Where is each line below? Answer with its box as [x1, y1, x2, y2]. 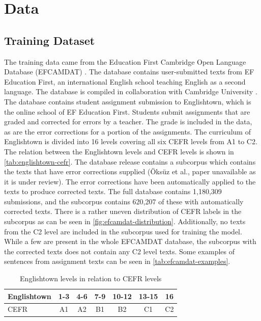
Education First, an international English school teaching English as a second [4, 76, 246, 87]
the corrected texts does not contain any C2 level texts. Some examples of [4, 246, 235, 256]
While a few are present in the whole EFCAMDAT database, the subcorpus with [4, 236, 256, 247]
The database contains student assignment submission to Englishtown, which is [4, 96, 251, 106]
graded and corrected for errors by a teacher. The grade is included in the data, [4, 116, 252, 127]
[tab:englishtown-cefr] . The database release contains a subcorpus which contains [4, 156, 256, 167]
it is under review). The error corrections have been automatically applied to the [4, 176, 256, 186]
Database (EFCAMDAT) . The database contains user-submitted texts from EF [4, 66, 254, 77]
